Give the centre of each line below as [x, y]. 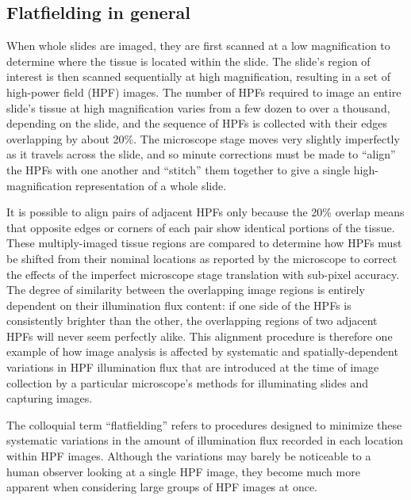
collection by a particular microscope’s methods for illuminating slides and [187, 382]
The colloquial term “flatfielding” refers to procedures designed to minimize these [204, 424]
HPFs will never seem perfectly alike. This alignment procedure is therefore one [200, 336]
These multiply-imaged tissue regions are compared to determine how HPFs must [204, 243]
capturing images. [50, 398]
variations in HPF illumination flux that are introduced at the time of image [193, 367]
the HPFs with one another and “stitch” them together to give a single [179, 169]
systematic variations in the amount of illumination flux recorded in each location [205, 440]
